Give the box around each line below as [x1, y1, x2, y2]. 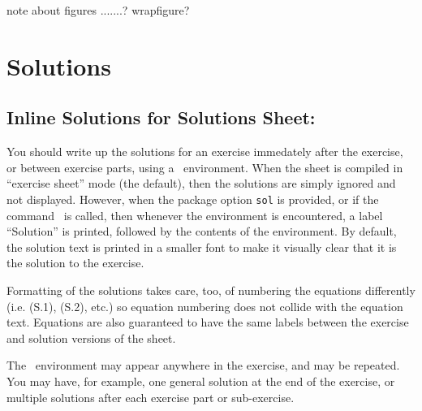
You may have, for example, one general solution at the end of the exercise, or [6, 372, 395, 389]
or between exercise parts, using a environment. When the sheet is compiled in [6, 158, 403, 175]
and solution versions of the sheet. [6, 329, 176, 346]
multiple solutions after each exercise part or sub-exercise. [6, 388, 295, 405]
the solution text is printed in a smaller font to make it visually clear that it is [6, 238, 397, 255]
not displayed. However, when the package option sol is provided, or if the [6, 190, 379, 207]
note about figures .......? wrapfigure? [6, 2, 190, 18]
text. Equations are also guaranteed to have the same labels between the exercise [6, 314, 409, 331]
